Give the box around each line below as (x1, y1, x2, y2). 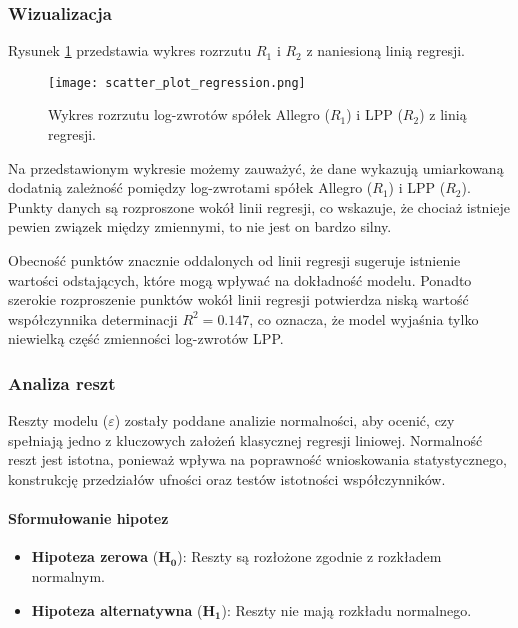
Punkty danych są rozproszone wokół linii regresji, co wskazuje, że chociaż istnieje (8, 196, 511, 217)
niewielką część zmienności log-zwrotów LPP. (8, 328, 284, 349)
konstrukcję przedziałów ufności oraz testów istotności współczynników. (8, 469, 446, 489)
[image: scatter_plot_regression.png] (48, 75, 306, 90)
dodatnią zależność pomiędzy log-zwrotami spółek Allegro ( (8, 177, 373, 198)
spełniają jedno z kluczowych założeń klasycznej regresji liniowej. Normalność (8, 429, 483, 450)
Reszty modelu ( (8, 410, 109, 431)
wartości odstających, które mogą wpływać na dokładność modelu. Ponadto (8, 269, 472, 290)
